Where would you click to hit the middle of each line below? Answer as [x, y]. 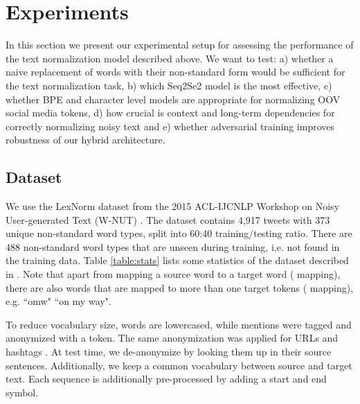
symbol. [22, 392]
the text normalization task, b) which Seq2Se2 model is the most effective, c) [169, 85]
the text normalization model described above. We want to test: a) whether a [170, 58]
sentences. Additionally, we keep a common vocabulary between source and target [179, 365]
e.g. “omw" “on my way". [58, 301]
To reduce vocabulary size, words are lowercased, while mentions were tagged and [179, 324]
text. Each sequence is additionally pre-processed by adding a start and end [166, 379]
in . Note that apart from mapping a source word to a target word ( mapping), [173, 274]
